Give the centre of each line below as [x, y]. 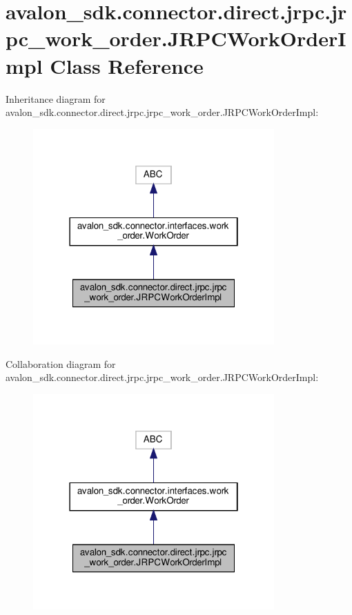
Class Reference [127, 65]
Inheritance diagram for [56, 98]
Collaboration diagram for [61, 363]
